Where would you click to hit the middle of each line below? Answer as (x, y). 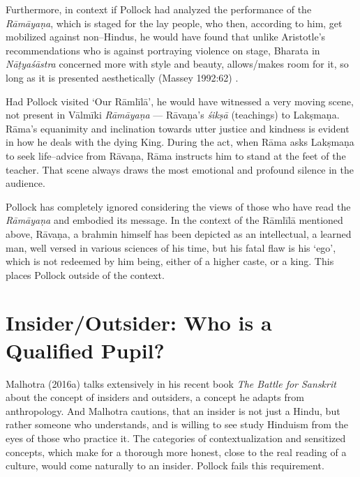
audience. (25, 183)
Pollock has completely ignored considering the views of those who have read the (178, 206)
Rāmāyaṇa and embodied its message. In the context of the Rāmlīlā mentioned (174, 220)
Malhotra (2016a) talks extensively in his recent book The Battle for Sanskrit (171, 383)
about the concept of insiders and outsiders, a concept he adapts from (155, 397)
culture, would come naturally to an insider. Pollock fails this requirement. (165, 465)
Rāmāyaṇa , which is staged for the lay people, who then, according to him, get (174, 23)
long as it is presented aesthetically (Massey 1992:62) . (122, 77)
